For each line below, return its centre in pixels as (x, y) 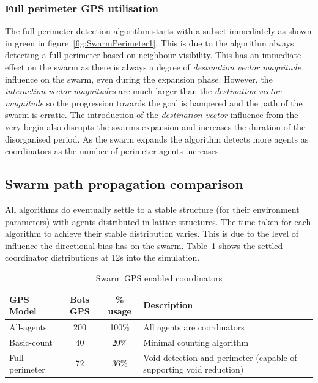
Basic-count (31, 342)
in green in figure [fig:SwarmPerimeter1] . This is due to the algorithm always (150, 43)
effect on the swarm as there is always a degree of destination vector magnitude (153, 67)
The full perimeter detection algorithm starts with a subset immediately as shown (158, 31)
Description (168, 305)
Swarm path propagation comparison (124, 184)
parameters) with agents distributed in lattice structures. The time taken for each (158, 221)
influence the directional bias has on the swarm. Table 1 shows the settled (144, 245)
